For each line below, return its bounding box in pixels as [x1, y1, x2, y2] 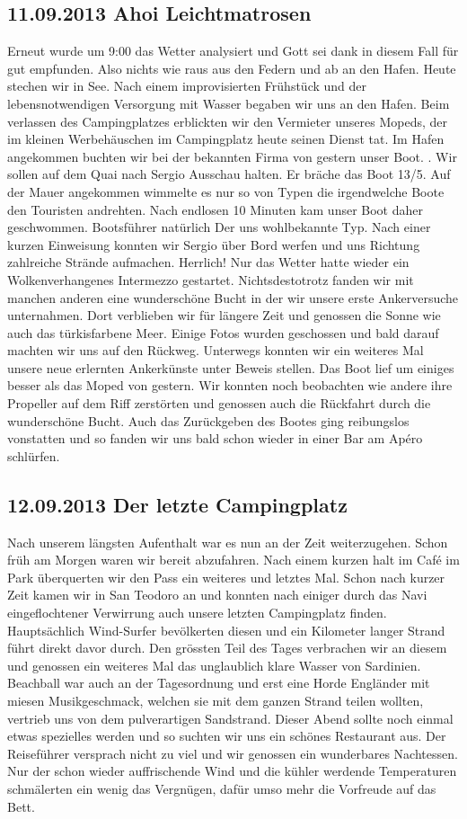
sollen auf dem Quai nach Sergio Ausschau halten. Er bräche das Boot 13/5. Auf [7, 165, 451, 183]
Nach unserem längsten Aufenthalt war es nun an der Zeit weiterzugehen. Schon [7, 532, 448, 551]
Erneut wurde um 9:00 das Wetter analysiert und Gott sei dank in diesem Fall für [7, 41, 459, 60]
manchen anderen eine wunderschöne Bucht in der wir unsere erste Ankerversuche [7, 288, 459, 307]
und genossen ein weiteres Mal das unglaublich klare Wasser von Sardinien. [7, 655, 421, 674]
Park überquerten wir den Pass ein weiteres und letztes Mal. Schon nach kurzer [7, 567, 445, 586]
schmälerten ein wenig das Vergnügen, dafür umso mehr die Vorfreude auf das [7, 779, 436, 797]
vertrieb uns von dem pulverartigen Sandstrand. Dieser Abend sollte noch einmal [7, 708, 454, 727]
